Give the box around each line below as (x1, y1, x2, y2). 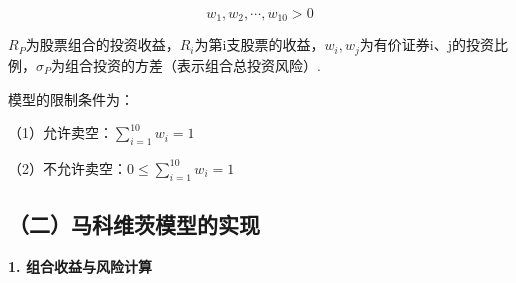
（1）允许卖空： (8, 122, 113, 143)
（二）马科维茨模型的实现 (8, 209, 260, 240)
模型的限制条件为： (8, 88, 134, 109)
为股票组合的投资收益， (25, 34, 180, 55)
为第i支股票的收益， (194, 34, 325, 55)
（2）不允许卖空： (8, 157, 127, 178)
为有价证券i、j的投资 (359, 34, 494, 55)
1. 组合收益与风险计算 (8, 255, 152, 276)
